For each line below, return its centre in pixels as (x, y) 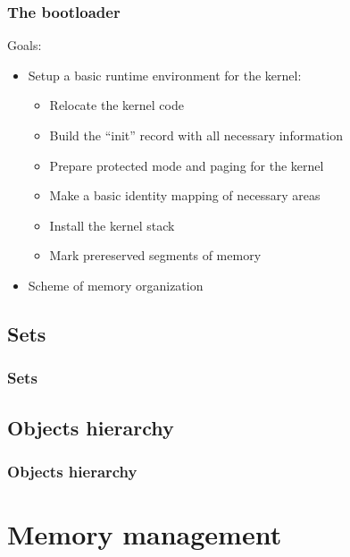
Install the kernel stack (112, 225)
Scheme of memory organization (116, 285)
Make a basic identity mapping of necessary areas (185, 195)
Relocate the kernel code (117, 105)
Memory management (145, 534)
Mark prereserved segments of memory (155, 255)
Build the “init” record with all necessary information (196, 135)
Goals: (25, 45)
